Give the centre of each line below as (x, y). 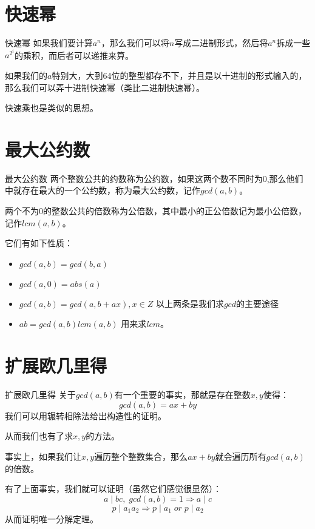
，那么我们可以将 (135, 43)
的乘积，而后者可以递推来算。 (74, 55)
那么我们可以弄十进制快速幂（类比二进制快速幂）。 (105, 87)
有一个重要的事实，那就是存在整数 (182, 395)
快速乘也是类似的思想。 (52, 108)
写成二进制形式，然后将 (221, 43)
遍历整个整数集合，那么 (141, 456)
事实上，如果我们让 (43, 456)
